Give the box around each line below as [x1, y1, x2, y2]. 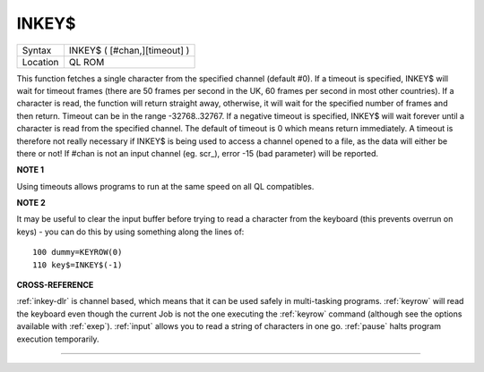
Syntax [22, 44, 52, 56]
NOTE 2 [16, 198, 46, 208]
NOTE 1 [16, 165, 45, 175]
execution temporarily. [16, 334, 99, 344]
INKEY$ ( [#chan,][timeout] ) [68, 44, 190, 56]
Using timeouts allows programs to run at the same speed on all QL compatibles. [16, 181, 315, 191]
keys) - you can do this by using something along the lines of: [16, 226, 245, 237]
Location [22, 55, 59, 68]
